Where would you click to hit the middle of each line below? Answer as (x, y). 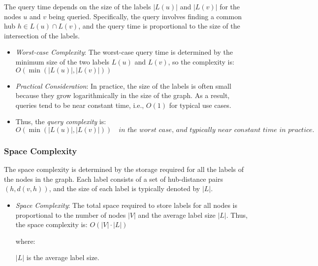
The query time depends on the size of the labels (78, 6)
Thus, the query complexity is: (61, 121)
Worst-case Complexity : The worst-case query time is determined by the (124, 52)
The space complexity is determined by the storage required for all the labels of (124, 169)
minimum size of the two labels (63, 61)
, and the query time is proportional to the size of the (159, 26)
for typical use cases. (200, 105)
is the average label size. (63, 257)
